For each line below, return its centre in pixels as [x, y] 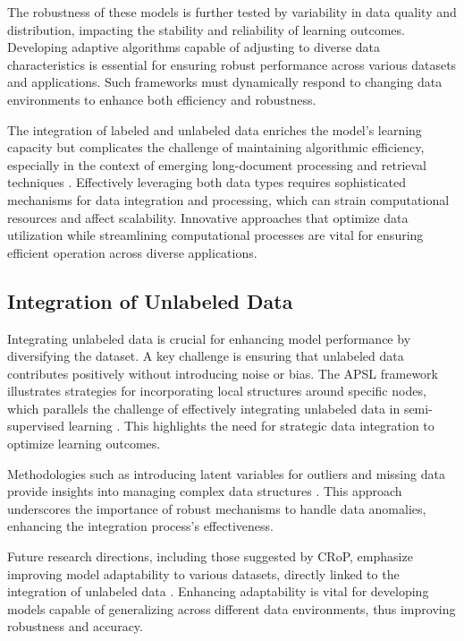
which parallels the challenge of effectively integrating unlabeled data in [204, 408]
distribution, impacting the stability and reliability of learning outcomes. [206, 29]
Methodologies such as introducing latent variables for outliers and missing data [226, 473]
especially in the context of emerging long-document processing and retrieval [217, 164]
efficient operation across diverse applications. [132, 252]
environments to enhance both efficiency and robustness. [162, 99]
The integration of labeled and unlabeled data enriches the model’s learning [215, 129]
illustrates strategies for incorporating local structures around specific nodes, [217, 391]
